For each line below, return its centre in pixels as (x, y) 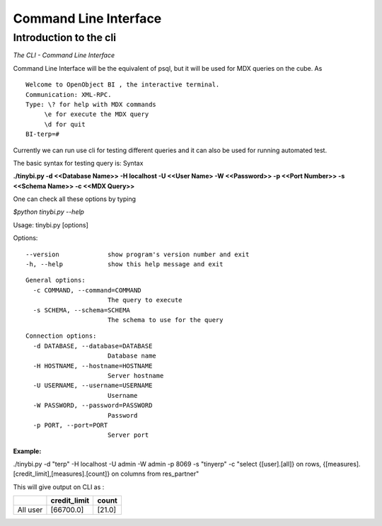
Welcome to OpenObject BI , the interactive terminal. (123, 85)
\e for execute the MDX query (97, 114)
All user (30, 510)
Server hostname (135, 376)
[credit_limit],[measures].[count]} (62, 474)
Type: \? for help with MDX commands (91, 104)
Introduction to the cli (65, 38)
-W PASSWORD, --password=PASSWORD (93, 406)
